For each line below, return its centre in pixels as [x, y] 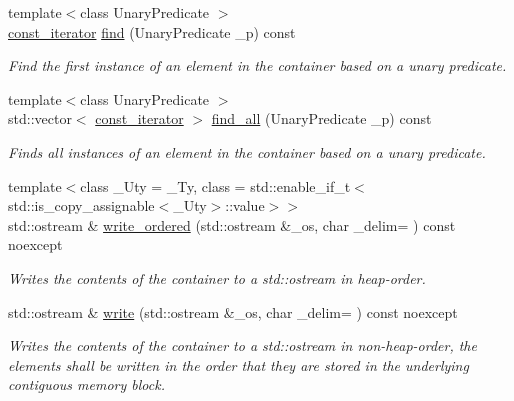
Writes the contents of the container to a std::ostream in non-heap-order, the [242, 345]
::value [245, 205]
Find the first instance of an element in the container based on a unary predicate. [257, 65]
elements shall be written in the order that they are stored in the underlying [238, 364]
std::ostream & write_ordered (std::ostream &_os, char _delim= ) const [232, 224]
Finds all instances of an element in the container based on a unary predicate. [247, 151]
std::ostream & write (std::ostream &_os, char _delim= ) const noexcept [233, 311]
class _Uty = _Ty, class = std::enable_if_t [215, 185]
